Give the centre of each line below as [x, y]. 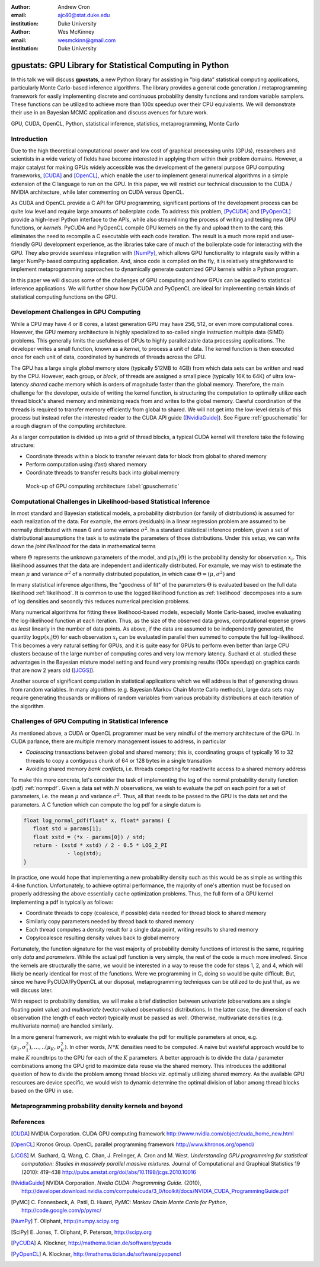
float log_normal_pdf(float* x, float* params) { [97, 820]
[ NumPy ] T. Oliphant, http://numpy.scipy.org [65, 1221]
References [28, 1122]
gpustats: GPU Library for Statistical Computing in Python [120, 65]
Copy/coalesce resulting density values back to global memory [103, 938]
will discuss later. [32, 990]
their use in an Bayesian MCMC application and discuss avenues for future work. [110, 113]
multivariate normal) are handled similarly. [62, 1026]
